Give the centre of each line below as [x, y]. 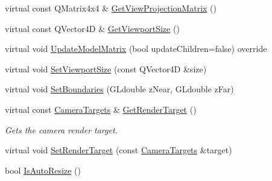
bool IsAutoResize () [43, 170]
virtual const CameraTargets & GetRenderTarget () [101, 109]
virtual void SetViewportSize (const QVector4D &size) [106, 68]
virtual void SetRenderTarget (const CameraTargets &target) [119, 150]
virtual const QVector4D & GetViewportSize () [92, 28]
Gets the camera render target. [61, 129]
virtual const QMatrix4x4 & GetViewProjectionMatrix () [111, 8]
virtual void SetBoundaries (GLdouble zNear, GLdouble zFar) [119, 89]
